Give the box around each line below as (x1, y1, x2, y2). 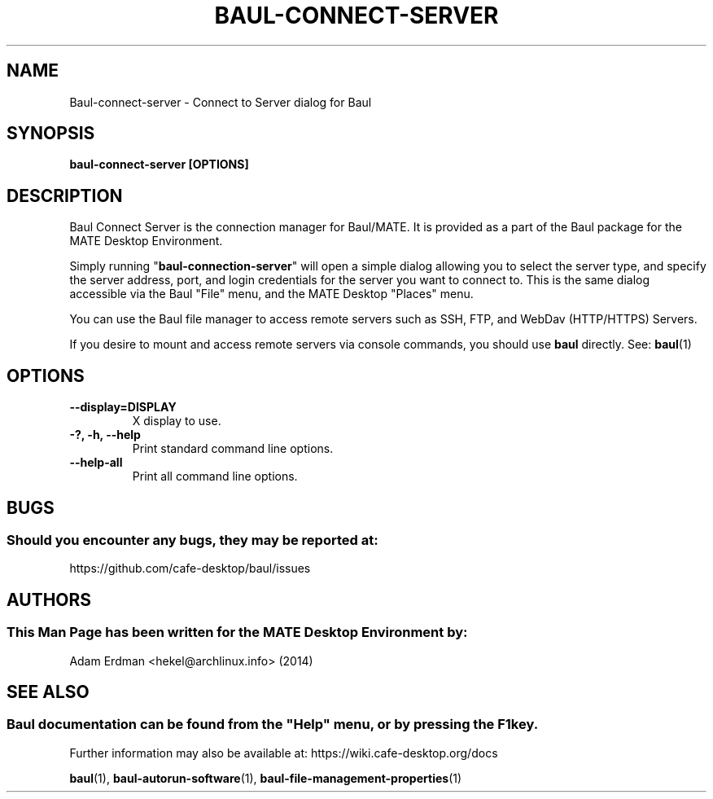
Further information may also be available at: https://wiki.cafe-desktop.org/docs (69, 745, 498, 760)
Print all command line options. (132, 469, 298, 484)
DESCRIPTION (7, 185, 123, 206)
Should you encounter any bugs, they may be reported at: (7, 531, 378, 548)
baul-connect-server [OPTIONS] (69, 157, 249, 172)
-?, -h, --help (69, 428, 141, 442)
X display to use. (132, 414, 221, 428)
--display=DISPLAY (69, 400, 177, 415)
